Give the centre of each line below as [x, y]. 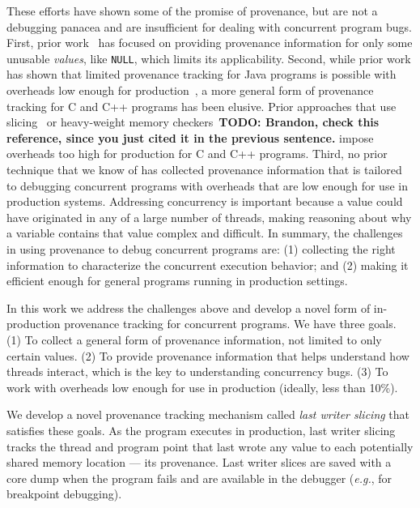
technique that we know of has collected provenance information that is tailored [204, 169]
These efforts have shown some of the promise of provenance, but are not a [192, 11]
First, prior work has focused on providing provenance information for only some [210, 43]
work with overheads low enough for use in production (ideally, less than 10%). [202, 387]
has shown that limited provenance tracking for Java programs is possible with [202, 74]
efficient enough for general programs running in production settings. [177, 281]
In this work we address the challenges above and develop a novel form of [189, 307]
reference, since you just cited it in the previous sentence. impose [190, 137]
